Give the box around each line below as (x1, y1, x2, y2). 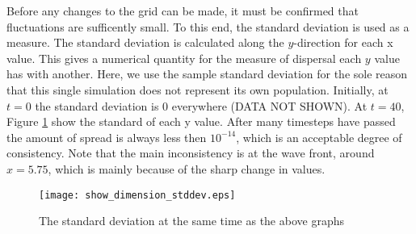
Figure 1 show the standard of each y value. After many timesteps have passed (6, 113, 396, 130)
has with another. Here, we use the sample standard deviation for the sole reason (6, 65, 408, 82)
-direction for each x (293, 34, 393, 51)
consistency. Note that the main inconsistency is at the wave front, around (6, 144, 375, 161)
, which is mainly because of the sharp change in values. (48, 160, 326, 177)
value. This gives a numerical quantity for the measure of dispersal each (6, 49, 362, 66)
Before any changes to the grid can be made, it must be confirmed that (6, 2, 359, 19)
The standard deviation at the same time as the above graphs (39, 212, 344, 229)
